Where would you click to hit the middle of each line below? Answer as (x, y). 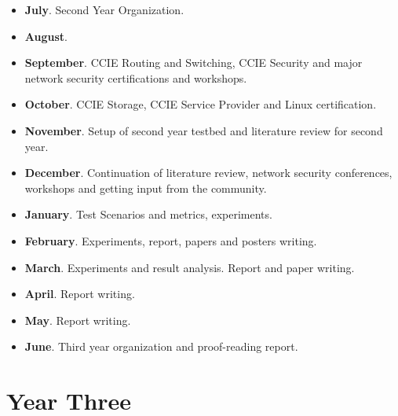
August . (46, 36)
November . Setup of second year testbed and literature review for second (204, 130)
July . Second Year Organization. (104, 9)
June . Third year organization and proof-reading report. (161, 346)
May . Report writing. (78, 320)
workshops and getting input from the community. (146, 188)
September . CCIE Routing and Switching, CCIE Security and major (194, 63)
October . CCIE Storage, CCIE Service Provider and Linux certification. (201, 104)
